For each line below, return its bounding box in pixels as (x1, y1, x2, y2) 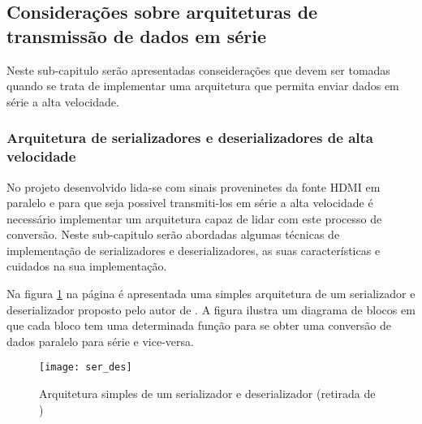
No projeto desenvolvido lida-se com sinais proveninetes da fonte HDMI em (6, 178, 381, 195)
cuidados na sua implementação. (6, 257, 167, 275)
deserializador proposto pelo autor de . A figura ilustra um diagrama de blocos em (6, 301, 416, 318)
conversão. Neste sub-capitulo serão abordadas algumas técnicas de (6, 226, 340, 243)
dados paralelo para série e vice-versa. (6, 332, 194, 349)
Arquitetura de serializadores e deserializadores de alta (6, 128, 373, 148)
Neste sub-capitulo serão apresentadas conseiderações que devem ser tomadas (6, 61, 390, 78)
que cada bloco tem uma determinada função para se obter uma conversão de (6, 317, 391, 334)
